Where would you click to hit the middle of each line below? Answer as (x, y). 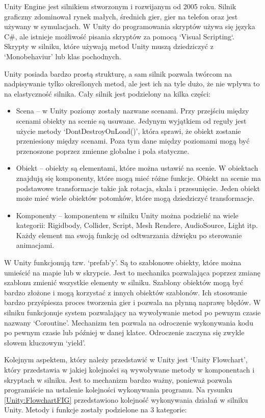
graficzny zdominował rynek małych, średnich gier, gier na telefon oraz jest (121, 16)
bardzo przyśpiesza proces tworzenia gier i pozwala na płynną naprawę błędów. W (132, 302)
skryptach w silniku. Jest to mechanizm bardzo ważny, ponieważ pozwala (118, 379)
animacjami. (35, 245)
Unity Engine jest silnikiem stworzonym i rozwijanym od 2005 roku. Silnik (120, 6)
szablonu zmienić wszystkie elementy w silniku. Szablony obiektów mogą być (124, 282)
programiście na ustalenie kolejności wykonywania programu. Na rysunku (118, 390)
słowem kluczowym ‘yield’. (45, 342)
